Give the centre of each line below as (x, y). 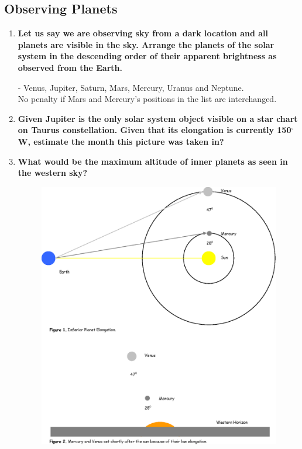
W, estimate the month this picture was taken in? (121, 141)
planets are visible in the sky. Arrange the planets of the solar (146, 44)
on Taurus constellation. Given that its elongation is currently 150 (155, 130)
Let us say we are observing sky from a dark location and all (143, 33)
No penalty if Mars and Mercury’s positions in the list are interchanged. (147, 99)
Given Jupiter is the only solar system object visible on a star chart (158, 118)
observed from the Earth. (70, 67)
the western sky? (53, 173)
